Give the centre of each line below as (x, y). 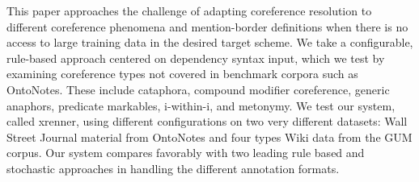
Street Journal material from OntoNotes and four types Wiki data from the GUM (209, 136)
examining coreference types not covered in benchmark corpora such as (182, 74)
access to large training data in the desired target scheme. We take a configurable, (210, 42)
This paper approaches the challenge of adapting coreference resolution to (189, 10)
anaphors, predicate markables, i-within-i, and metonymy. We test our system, (201, 105)
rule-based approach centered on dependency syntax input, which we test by (196, 58)
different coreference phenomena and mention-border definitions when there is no (207, 26)
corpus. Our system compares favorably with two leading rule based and (186, 153)
